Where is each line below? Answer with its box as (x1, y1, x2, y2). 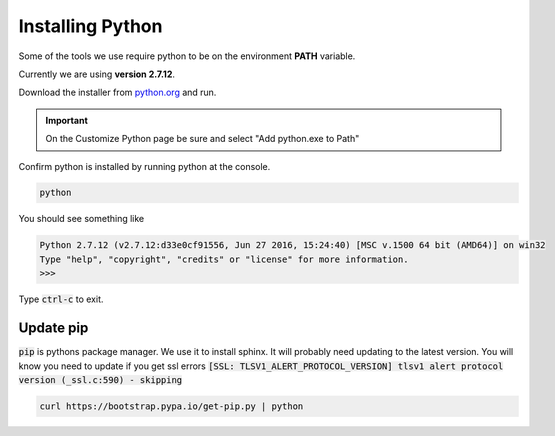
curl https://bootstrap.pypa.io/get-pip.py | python (39, 400, 304, 412)
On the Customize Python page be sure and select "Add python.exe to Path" (45, 133, 360, 145)
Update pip (18, 320, 89, 337)
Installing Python (18, 15, 163, 37)
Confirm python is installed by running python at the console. (18, 160, 271, 172)
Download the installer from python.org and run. (18, 86, 217, 99)
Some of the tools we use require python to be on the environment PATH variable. (18, 50, 356, 62)
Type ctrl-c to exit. (18, 293, 104, 305)
